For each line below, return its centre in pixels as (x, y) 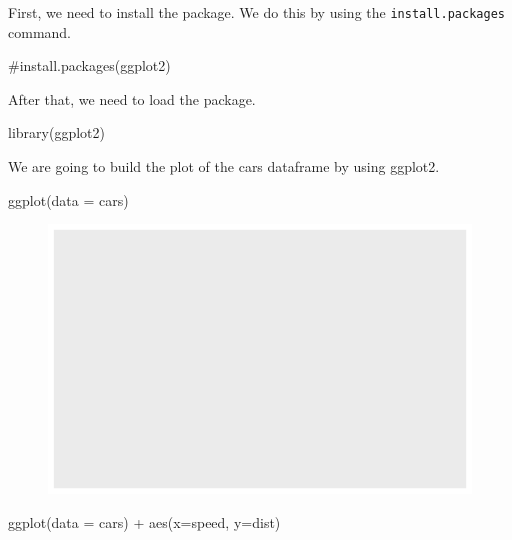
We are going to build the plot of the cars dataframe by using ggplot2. (224, 166)
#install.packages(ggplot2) (89, 65)
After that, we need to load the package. (132, 98)
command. (39, 31)
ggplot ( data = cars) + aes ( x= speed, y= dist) (144, 521)
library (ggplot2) (56, 132)
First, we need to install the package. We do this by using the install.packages (256, 12)
